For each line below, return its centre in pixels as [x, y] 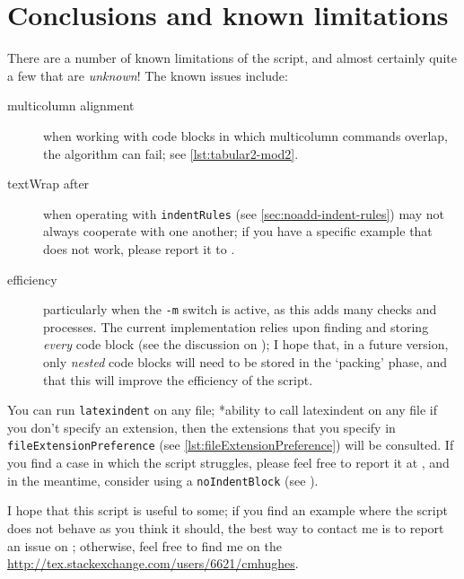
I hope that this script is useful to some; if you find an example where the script [228, 510]
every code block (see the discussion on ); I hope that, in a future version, [246, 344]
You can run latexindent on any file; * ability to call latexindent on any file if [223, 410]
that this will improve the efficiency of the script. [178, 379]
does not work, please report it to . [139, 248]
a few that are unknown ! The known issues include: [148, 75]
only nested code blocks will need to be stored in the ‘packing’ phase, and [245, 361]
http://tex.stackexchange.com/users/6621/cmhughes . [153, 563]
